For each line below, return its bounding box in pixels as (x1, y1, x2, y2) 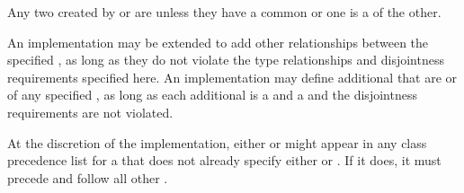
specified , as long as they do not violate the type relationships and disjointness (7, 50, 444, 69)
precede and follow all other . (7, 168, 168, 187)
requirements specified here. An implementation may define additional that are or (7, 67, 458, 86)
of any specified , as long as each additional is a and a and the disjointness (7, 85, 417, 104)
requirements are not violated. (7, 102, 174, 121)
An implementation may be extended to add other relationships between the (7, 32, 429, 51)
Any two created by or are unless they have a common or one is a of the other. (7, 3, 442, 21)
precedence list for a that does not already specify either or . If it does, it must (7, 151, 442, 170)
